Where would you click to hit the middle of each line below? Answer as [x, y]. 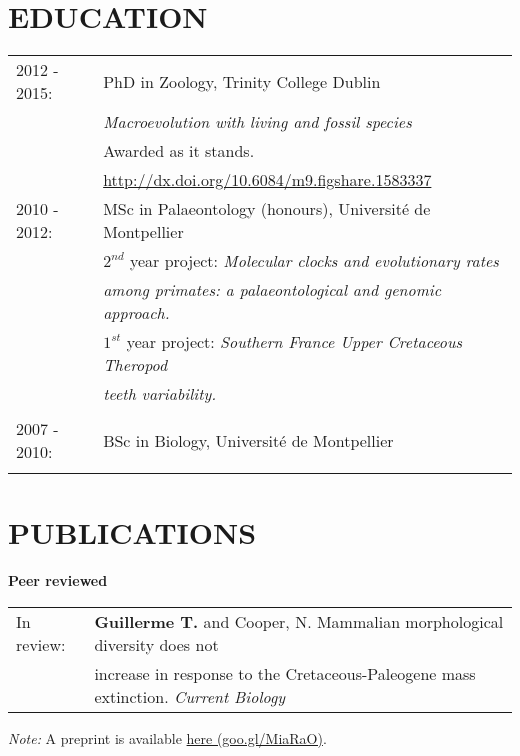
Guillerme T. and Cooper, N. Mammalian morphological [299, 621]
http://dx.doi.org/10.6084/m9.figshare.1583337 [267, 180]
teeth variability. [160, 394]
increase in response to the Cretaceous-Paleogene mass [285, 673]
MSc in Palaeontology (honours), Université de [267, 209]
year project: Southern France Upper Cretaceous [294, 342]
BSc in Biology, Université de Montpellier [248, 440]
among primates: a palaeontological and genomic [272, 290]
